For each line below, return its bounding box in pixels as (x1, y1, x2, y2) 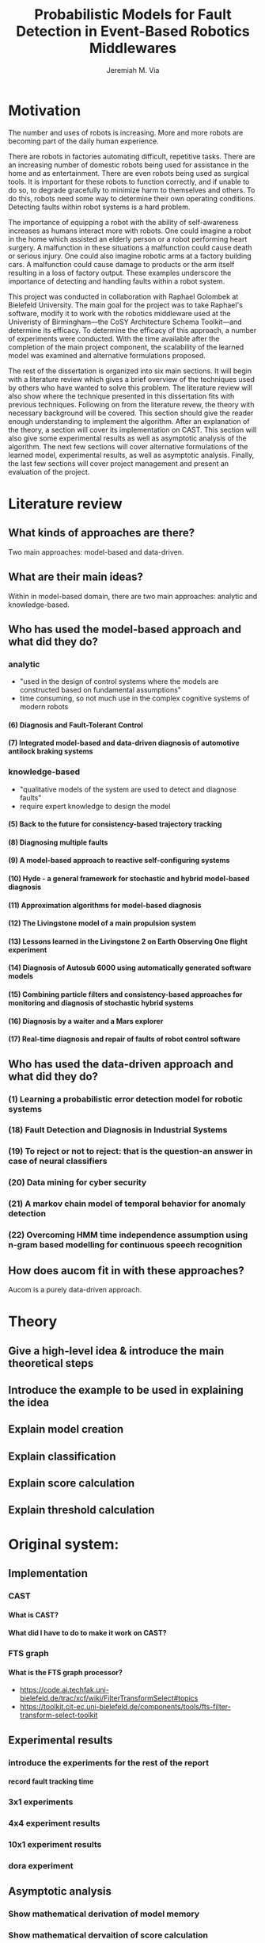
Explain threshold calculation (8, 1503, 155, 1517)
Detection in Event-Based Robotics (15, 22, 251, 40)
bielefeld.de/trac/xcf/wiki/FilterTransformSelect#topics (19, 1693, 199, 1703)
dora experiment (8, 1860, 74, 1871)
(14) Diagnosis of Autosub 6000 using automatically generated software (8, 963, 252, 972)
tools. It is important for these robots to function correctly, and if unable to (8, 177, 250, 186)
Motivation (8, 101, 81, 120)
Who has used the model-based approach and (8, 622, 241, 636)
